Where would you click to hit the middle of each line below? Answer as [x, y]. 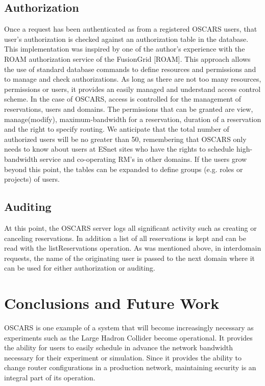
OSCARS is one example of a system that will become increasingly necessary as [129, 327]
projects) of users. [32, 179]
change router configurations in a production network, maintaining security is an [130, 367]
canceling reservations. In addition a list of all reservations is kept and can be [125, 238]
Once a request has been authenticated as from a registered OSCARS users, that [131, 29]
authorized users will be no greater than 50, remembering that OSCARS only [125, 139]
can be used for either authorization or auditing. [80, 268]
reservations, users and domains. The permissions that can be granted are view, [129, 108]
